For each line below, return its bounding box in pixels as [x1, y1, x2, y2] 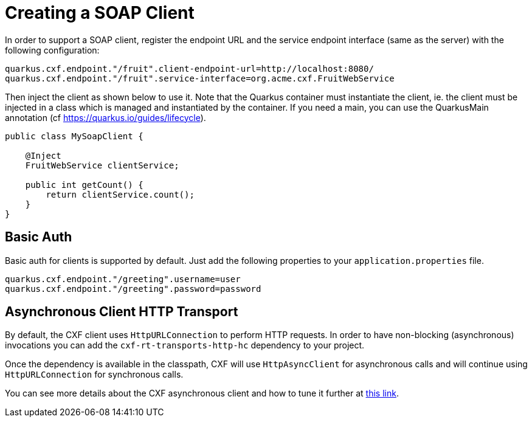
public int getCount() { [25, 179, 143, 190]
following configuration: [5, 44, 100, 55]
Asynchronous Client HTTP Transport [5, 304, 238, 320]
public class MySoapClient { [5, 131, 143, 141]
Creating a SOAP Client [5, 2, 195, 23]
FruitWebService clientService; [25, 160, 179, 170]
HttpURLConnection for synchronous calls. [5, 369, 184, 380]
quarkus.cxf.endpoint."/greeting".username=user [5, 274, 241, 284]
